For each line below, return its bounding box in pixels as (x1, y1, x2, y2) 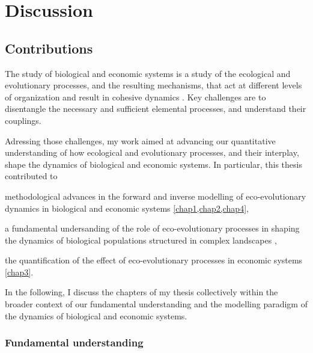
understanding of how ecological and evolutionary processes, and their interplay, (5, 146, 299, 159)
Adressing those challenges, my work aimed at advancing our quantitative (5, 134, 276, 147)
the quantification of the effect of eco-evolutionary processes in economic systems (5, 254, 303, 266)
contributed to (5, 170, 58, 182)
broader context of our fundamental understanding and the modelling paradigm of (5, 298, 308, 310)
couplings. (5, 114, 41, 126)
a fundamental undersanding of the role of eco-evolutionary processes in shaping (5, 222, 300, 235)
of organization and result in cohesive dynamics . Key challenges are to (5, 90, 266, 103)
